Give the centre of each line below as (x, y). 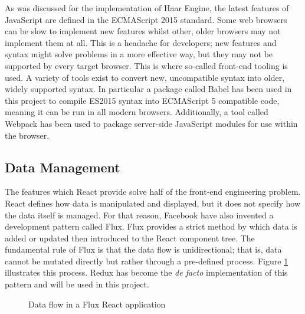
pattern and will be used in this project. (77, 284)
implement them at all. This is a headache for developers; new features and (141, 42)
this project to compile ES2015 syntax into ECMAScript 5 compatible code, (142, 100)
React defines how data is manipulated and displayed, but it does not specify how (153, 203)
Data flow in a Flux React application (97, 304)
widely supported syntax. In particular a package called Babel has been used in (148, 89)
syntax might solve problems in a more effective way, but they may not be (139, 54)
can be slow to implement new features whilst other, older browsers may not (143, 31)
